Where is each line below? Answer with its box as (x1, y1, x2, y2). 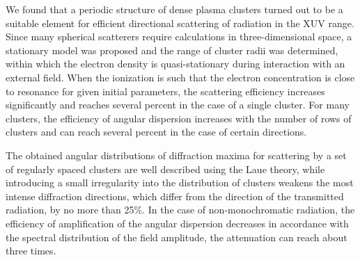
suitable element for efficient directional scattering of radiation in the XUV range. (6, 15, 354, 30)
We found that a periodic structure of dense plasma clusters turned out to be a (6, 2, 343, 16)
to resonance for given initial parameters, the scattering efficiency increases (6, 83, 325, 98)
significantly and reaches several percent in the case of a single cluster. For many (6, 97, 350, 112)
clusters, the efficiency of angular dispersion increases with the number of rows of (6, 111, 352, 125)
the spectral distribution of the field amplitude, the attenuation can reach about (6, 229, 347, 244)
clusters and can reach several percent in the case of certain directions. (6, 124, 307, 139)
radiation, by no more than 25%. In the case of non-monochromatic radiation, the (6, 202, 355, 217)
